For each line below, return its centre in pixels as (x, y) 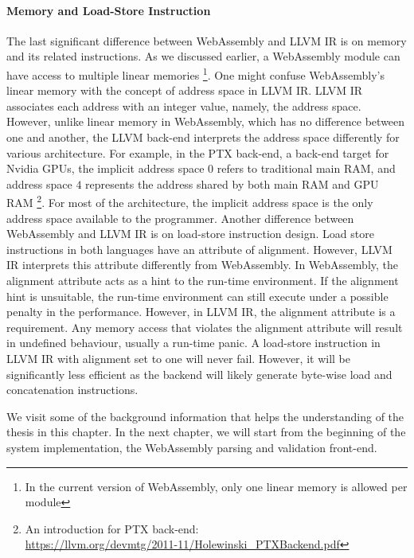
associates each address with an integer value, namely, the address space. (184, 105)
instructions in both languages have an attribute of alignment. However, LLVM (199, 249)
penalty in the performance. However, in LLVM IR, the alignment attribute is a (201, 312)
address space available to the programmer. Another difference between (180, 218)
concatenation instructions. (72, 390)
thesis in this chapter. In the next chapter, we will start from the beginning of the (206, 432)
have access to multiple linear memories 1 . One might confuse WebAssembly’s (196, 73)
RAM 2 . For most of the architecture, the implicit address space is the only (190, 201)
